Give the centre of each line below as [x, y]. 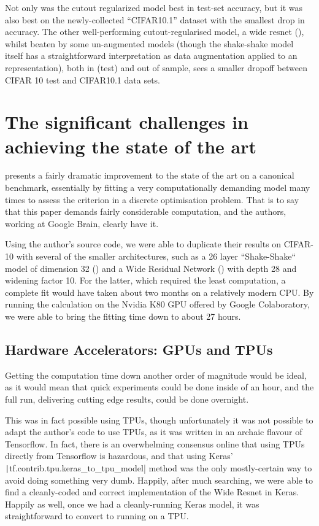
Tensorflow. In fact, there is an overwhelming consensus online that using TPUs [155, 443]
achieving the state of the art [131, 146]
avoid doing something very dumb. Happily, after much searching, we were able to [159, 480]
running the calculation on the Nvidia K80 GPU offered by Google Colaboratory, [157, 304]
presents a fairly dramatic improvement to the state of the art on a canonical [150, 175]
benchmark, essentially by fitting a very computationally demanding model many [158, 188]
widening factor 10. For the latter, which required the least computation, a [145, 280]
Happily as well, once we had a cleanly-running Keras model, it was [132, 504]
